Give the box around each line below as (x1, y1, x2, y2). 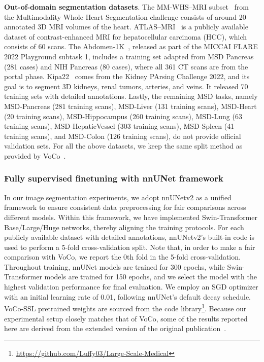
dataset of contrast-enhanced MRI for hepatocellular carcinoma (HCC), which (4, 31, 247, 42)
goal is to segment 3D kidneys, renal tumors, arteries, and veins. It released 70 (4, 81, 248, 91)
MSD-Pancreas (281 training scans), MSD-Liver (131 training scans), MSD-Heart (4, 100, 257, 111)
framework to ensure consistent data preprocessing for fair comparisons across (4, 202, 246, 212)
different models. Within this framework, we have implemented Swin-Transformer (4, 211, 258, 222)
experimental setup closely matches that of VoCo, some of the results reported (4, 313, 248, 323)
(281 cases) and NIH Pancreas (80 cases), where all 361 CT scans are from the (4, 61, 248, 71)
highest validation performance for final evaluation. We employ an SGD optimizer (4, 281, 258, 292)
